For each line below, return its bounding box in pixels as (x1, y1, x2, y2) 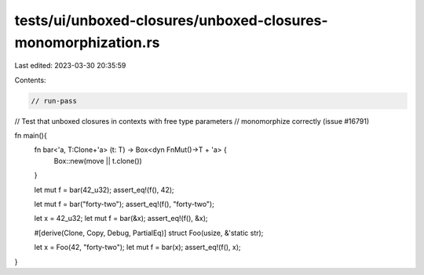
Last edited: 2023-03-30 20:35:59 (14, 61, 126, 71)
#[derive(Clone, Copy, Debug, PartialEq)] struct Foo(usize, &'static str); (34, 228, 264, 237)
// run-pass (31, 96, 78, 105)
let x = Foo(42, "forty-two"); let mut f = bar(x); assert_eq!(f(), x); (34, 243, 241, 252)
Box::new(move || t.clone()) (53, 156, 143, 165)
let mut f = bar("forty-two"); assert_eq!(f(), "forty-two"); (34, 200, 215, 209)
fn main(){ (14, 131, 47, 140)
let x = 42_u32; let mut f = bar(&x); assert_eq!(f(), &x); (34, 214, 208, 223)
